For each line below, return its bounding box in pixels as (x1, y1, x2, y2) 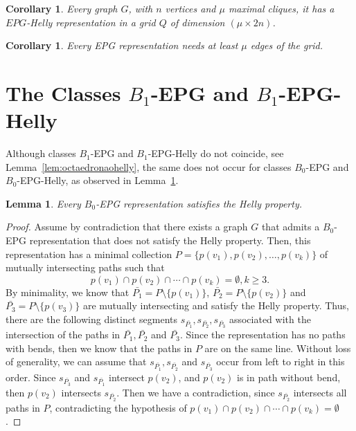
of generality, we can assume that (6, 354, 147, 369)
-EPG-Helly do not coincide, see (148, 146, 284, 161)
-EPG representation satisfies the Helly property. (96, 196, 303, 210)
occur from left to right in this (216, 354, 345, 369)
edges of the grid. (250, 38, 323, 53)
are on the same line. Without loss (204, 340, 351, 355)
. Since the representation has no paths (179, 327, 346, 342)
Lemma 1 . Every (6, 196, 81, 210)
